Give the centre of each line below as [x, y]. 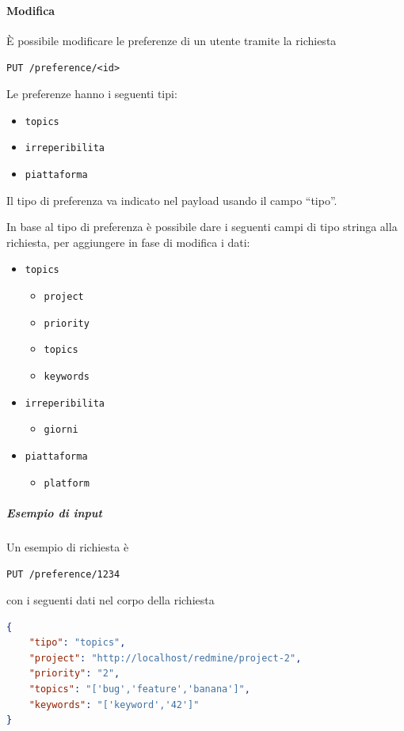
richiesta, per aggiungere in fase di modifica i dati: [128, 242]
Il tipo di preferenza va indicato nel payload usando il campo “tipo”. [172, 200]
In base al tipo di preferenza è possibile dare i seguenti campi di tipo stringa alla [202, 227]
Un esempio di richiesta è [68, 546]
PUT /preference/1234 [63, 575]
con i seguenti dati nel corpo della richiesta [111, 600]
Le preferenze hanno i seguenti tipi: [92, 94]
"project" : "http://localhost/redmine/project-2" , [165, 658]
